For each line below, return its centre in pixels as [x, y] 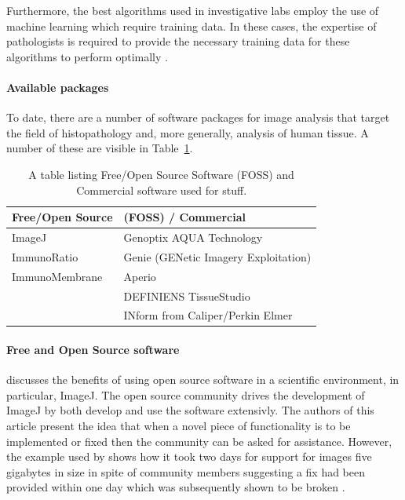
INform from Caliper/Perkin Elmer [208, 315]
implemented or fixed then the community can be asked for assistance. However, [199, 441]
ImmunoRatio [45, 256]
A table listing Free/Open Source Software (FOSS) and [161, 174]
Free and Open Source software [93, 350]
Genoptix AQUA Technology [193, 237]
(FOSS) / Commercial [184, 217]
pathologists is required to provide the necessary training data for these [178, 41]
